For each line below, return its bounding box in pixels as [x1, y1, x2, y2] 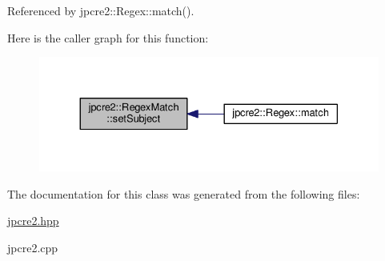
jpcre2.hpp [7, 212, 59, 229]
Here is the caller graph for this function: [7, 29, 209, 46]
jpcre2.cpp [7, 239, 58, 255]
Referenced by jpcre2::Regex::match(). [7, 2, 195, 18]
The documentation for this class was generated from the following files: [7, 185, 360, 202]
